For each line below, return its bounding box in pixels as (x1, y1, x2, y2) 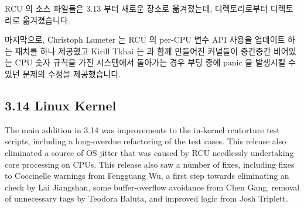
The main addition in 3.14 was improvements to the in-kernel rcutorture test (5, 123, 280, 136)
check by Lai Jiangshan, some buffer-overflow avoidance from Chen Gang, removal (5, 181, 300, 193)
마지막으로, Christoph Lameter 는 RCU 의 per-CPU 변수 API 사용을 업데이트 (5, 33, 285, 46)
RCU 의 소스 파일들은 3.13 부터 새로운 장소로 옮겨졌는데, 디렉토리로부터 (5, 2, 268, 14)
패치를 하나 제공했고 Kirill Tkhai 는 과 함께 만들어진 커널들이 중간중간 (15, 44, 271, 57)
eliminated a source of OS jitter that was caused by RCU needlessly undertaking (5, 146, 294, 158)
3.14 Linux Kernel (5, 96, 117, 114)
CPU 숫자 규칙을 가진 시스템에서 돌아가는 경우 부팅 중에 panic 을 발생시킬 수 (15, 56, 296, 68)
